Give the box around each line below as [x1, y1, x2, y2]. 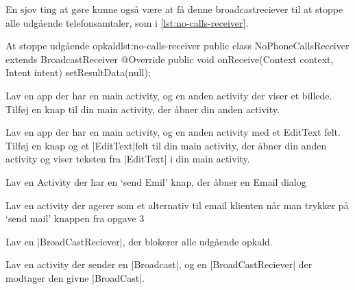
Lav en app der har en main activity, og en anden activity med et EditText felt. [5, 125, 341, 139]
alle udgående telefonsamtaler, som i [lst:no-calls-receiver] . [5, 15, 249, 29]
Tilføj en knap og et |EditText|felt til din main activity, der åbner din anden [5, 138, 327, 152]
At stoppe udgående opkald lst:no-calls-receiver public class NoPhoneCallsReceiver [5, 38, 350, 53]
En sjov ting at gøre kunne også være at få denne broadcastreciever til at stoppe [5, 2, 343, 16]
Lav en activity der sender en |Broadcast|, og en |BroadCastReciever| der [5, 257, 313, 271]
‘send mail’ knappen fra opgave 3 [5, 211, 145, 226]
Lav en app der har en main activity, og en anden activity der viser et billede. [5, 88, 332, 102]
